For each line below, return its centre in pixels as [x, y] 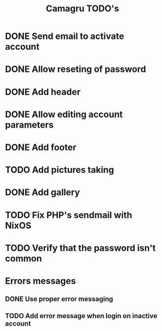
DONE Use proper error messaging [59, 299]
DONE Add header [43, 92]
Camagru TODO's [82, 9]
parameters [29, 125]
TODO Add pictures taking [60, 170]
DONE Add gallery [42, 192]
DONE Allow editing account [64, 114]
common [24, 258]
